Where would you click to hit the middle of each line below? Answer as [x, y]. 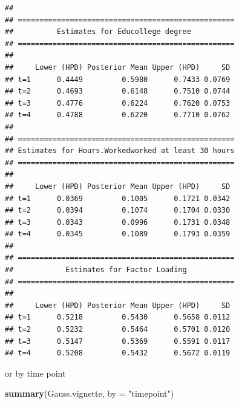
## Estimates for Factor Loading [96, 270]
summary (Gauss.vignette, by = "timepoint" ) [90, 393]
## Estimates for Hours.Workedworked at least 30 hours [120, 151]
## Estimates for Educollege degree [98, 32]
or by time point [35, 373]
